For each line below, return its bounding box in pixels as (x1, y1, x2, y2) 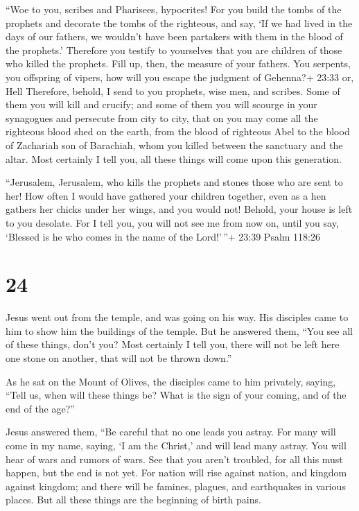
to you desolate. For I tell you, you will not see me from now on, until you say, (6, 215, 339, 229)
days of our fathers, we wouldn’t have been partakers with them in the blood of (6, 29, 343, 44)
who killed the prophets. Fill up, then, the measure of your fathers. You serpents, (6, 56, 351, 71)
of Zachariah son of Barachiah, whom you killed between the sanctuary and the (6, 137, 343, 152)
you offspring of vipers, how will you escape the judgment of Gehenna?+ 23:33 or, (6, 69, 354, 84)
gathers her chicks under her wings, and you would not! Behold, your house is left (6, 202, 353, 216)
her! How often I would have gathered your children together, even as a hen (6, 188, 326, 202)
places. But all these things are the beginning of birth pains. (6, 492, 261, 507)
